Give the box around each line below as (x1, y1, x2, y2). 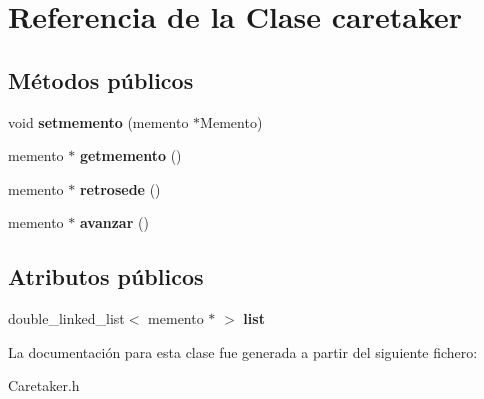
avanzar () (79, 212, 149, 233)
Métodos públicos (8, 64, 194, 95)
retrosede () (79, 178, 161, 199)
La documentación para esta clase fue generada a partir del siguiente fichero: (8, 341, 478, 362)
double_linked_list (8, 308, 125, 329)
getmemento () (79, 145, 182, 166)
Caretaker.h (8, 375, 80, 396)
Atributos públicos (8, 261, 204, 292)
